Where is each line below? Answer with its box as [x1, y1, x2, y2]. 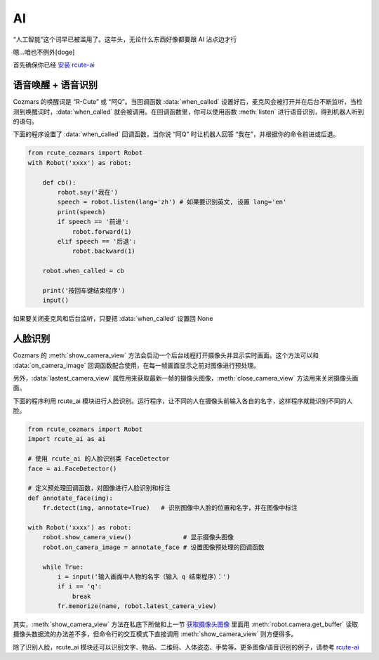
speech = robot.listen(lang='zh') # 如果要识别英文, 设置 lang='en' [57, 198, 287, 206]
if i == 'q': [57, 583, 102, 590]
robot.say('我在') [57, 188, 119, 196]
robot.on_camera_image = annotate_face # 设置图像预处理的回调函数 [42, 543, 265, 551]
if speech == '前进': [57, 218, 129, 226]
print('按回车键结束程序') [42, 286, 126, 294]
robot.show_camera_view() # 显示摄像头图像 [42, 534, 234, 541]
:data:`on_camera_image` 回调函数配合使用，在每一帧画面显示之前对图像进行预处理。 [13, 361, 260, 369]
